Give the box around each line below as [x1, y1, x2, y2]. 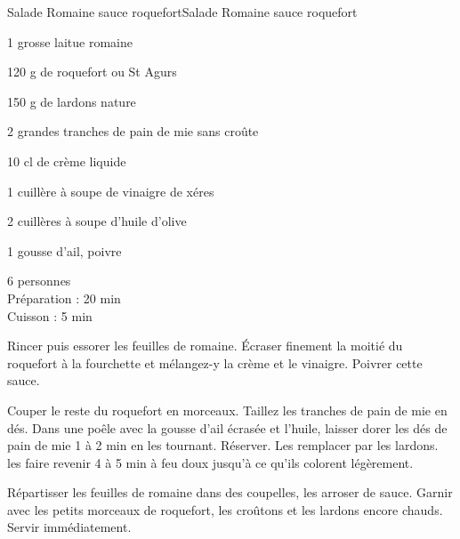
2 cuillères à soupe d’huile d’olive [7, 212, 187, 230]
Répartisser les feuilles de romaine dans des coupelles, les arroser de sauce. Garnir [7, 483, 453, 502]
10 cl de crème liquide [7, 151, 126, 170]
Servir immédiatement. [7, 518, 132, 536]
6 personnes [7, 271, 71, 290]
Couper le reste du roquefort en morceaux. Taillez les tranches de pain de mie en [7, 400, 448, 419]
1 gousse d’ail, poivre [7, 241, 122, 260]
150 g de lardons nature [7, 92, 136, 110]
